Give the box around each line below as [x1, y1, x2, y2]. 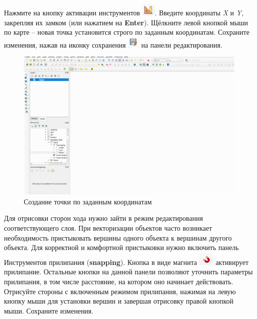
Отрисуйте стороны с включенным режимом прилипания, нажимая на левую [4, 286, 236, 296]
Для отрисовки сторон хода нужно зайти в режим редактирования [4, 213, 203, 223]
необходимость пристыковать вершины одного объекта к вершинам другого [4, 232, 232, 243]
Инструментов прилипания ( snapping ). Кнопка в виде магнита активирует [4, 256, 249, 267]
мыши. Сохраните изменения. [4, 305, 94, 316]
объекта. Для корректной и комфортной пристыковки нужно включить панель [4, 242, 239, 253]
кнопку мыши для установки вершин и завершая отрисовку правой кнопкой [4, 296, 234, 306]
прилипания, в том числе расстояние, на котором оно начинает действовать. [4, 276, 234, 286]
